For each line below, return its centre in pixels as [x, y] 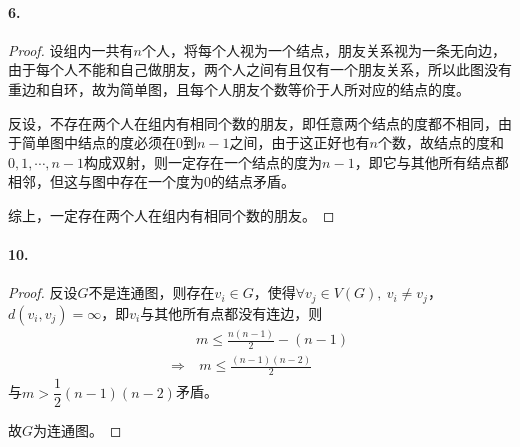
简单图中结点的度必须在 [98, 142]
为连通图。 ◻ [77, 430]
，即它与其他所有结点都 [431, 161]
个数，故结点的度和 [440, 142]
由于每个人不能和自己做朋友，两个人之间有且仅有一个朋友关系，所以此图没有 [260, 69]
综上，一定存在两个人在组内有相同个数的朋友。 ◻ [171, 214]
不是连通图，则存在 [151, 292]
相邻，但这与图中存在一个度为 [106, 181]
